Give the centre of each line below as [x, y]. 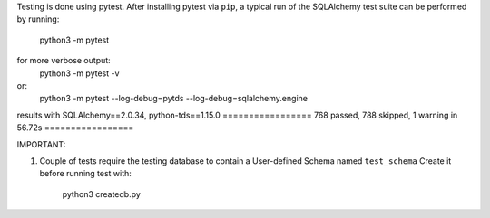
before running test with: [85, 174]
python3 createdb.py [101, 194]
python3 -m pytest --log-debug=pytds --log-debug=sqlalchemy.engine [174, 99]
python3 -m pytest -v [79, 73]
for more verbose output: [64, 61]
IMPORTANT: [41, 144]
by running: [38, 19]
